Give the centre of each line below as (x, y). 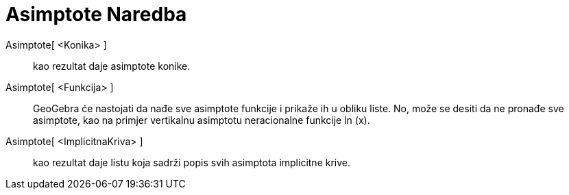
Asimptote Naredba (96, 14)
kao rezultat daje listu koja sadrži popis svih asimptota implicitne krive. (192, 162)
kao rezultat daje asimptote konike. (112, 66)
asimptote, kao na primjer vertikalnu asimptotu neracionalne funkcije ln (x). (202, 120)
